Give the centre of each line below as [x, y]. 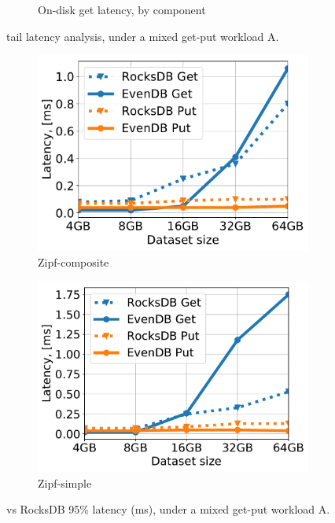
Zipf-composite [74, 261]
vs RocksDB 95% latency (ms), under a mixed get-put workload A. [168, 509]
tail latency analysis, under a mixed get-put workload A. [143, 36]
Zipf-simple [65, 482]
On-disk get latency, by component [122, 9]
